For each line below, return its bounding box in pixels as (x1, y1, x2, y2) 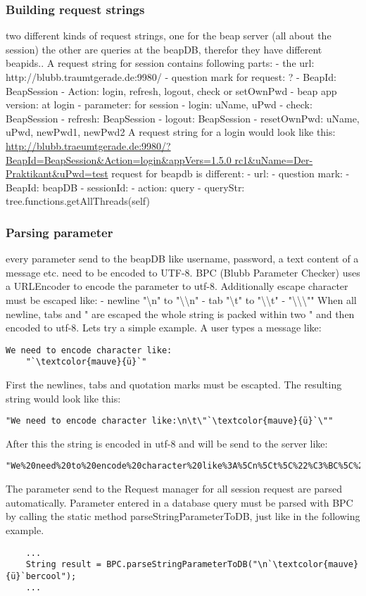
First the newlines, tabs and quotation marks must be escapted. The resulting (6, 377, 342, 392)
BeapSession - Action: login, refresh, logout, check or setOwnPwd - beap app (6, 83, 337, 98)
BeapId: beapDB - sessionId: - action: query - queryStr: (6, 179, 245, 194)
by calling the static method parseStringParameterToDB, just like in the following (6, 509, 360, 524)
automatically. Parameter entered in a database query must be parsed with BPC (6, 495, 353, 509)
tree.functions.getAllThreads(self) (6, 194, 150, 208)
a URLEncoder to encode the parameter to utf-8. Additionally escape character (6, 279, 348, 293)
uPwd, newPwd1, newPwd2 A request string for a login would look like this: (6, 125, 336, 139)
